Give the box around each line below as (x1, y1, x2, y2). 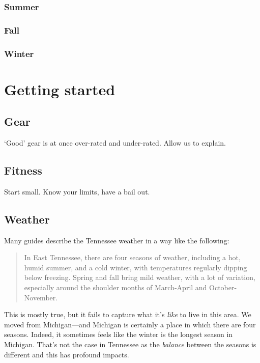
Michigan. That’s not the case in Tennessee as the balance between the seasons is (4, 339, 256, 350)
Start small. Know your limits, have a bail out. (4, 186, 150, 197)
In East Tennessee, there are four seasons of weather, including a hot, (24, 252, 241, 263)
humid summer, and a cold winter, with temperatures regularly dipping (24, 262, 247, 272)
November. (24, 292, 58, 302)
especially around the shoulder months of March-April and (24, 282, 207, 293)
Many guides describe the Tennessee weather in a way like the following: (4, 235, 229, 245)
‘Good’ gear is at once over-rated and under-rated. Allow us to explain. (4, 137, 226, 148)
